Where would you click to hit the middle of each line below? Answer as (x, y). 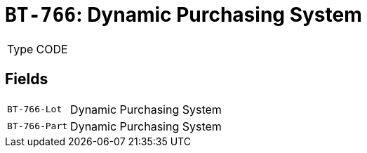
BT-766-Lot (35, 109)
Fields (27, 79)
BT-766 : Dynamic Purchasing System (183, 15)
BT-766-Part (38, 126)
